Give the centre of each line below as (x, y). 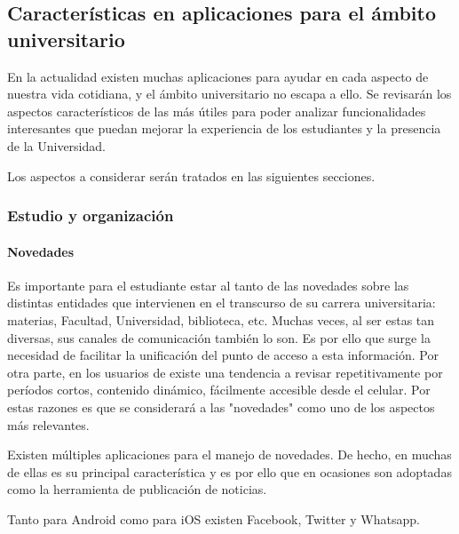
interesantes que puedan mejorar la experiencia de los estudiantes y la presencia (224, 128)
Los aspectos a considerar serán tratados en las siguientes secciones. (191, 175)
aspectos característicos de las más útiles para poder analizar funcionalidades (217, 111)
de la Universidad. (56, 145)
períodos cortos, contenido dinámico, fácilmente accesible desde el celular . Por (219, 390)
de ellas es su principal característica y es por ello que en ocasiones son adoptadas (229, 471)
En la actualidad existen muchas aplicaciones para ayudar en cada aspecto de (218, 76)
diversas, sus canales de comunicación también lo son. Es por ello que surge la (219, 337)
